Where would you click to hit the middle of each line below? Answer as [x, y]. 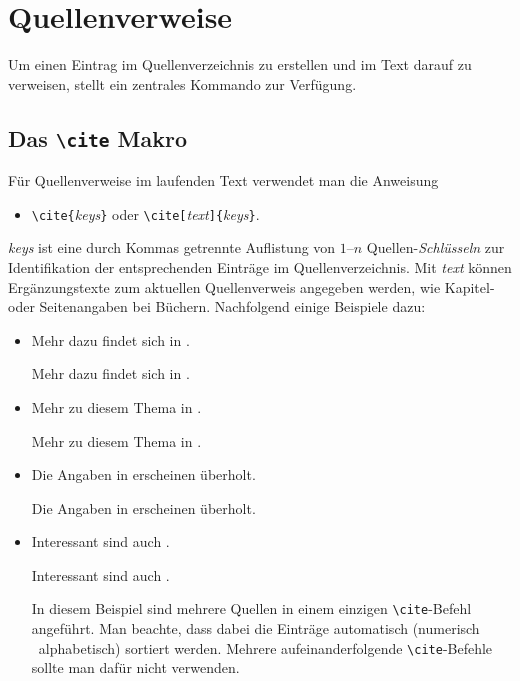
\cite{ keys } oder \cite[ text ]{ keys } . [145, 213]
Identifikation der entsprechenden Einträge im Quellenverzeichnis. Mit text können [260, 266]
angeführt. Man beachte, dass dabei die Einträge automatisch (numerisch [255, 628]
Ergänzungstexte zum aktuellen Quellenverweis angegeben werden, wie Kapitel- [251, 286]
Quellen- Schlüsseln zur [435, 247]
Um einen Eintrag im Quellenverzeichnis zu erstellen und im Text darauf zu [240, 64]
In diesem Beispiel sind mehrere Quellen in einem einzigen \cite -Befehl [251, 608]
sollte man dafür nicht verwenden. [135, 667]
